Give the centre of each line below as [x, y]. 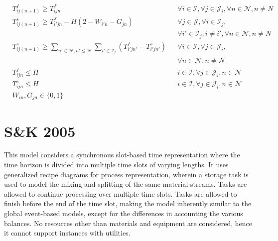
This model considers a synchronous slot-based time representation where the [122, 155]
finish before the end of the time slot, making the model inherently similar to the [128, 203]
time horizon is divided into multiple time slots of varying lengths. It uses [116, 165]
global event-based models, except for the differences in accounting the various [124, 213]
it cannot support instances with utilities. [67, 233]
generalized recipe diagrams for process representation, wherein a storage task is [126, 174]
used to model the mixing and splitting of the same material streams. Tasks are [126, 184]
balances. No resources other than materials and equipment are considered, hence [128, 223]
